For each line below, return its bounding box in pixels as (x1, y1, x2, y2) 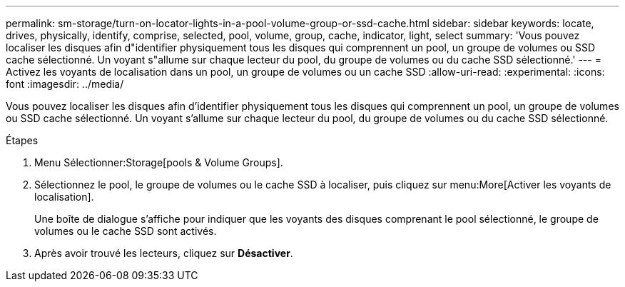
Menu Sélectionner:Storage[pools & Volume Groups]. (34, 156, 283, 168)
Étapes (6, 134, 39, 146)
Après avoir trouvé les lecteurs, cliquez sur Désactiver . (34, 247, 293, 259)
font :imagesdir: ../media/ (6, 78, 124, 90)
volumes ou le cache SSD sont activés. (34, 225, 217, 237)
